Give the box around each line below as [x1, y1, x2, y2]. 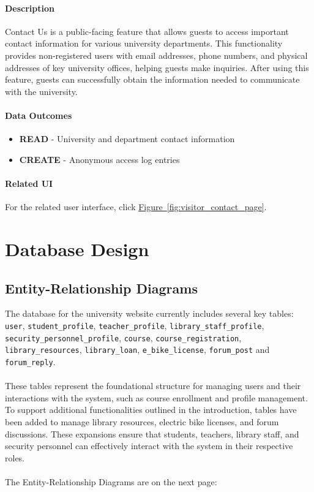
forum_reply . [5, 355, 56, 368]
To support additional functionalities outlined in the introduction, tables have [5, 403, 297, 416]
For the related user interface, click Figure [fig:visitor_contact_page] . [5, 200, 267, 213]
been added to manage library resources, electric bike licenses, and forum [5, 415, 279, 428]
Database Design [5, 236, 149, 261]
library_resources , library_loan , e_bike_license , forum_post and [5, 343, 270, 356]
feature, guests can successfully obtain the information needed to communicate [5, 73, 300, 86]
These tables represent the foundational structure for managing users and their [5, 379, 301, 392]
